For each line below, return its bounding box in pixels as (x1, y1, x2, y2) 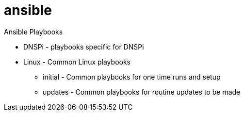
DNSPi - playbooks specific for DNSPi (23, 42, 144, 51)
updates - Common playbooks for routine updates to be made (43, 87, 241, 96)
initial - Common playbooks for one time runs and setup (43, 72, 221, 81)
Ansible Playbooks (4, 27, 63, 36)
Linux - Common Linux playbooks (23, 57, 130, 66)
